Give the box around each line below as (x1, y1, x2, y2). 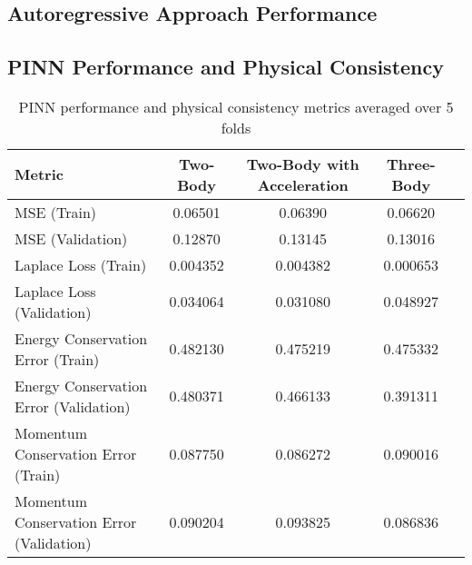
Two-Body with (246, 153, 359, 174)
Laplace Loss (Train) (15, 253, 147, 275)
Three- (386, 153, 436, 174)
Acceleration (257, 173, 349, 195)
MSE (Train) (15, 201, 97, 223)
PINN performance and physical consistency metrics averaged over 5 (18, 95, 454, 117)
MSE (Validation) (15, 227, 128, 249)
